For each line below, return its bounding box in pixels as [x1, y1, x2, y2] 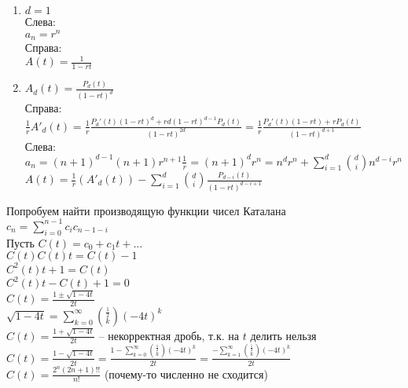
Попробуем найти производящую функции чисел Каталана [6, 202, 286, 218]
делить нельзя [250, 327, 317, 343]
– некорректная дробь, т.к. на [98, 327, 240, 343]
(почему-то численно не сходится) [104, 365, 268, 382]
